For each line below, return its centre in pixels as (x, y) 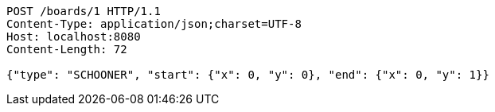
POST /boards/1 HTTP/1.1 (84, 11)
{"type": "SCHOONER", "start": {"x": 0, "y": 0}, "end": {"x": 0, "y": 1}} (248, 75)
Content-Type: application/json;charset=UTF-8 (154, 24)
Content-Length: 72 (67, 49)
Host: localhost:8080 (74, 37)
